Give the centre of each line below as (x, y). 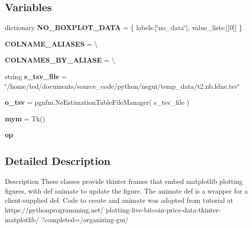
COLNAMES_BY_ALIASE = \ (60, 60)
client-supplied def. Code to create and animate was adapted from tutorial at (119, 200)
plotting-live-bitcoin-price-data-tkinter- (163, 209)
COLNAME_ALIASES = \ (52, 43)
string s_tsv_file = (36, 76)
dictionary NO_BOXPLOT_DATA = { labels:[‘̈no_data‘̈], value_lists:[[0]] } (124, 27)
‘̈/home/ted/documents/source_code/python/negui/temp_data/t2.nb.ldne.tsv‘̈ (122, 86)
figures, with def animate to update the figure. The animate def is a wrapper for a (126, 190)
